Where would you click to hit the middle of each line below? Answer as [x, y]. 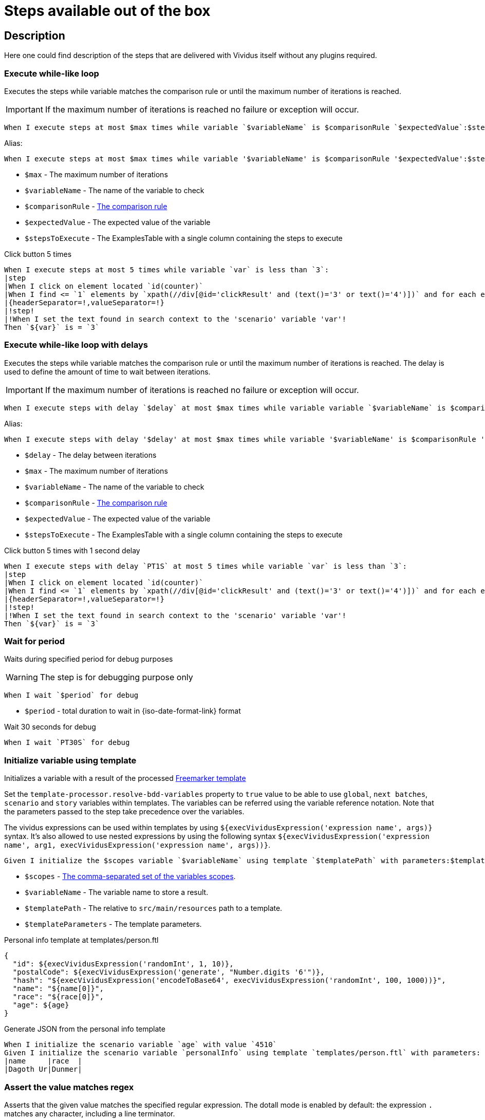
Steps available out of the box [107, 11]
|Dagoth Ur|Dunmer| [43, 1069]
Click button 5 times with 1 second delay [72, 550]
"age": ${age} [41, 1005]
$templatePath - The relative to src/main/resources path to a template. [154, 908]
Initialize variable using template [70, 760]
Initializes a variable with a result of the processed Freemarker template [125, 778]
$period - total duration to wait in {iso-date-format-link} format [133, 711]
